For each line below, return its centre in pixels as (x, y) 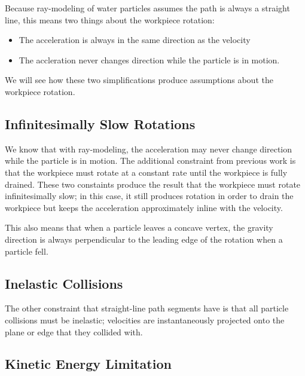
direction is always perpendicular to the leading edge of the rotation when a (144, 239)
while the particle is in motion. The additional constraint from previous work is (150, 161)
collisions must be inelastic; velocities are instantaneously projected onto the (145, 320)
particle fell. (27, 251)
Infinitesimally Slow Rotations (100, 123)
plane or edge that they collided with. (74, 331)
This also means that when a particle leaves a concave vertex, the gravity (139, 227)
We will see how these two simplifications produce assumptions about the (139, 80)
